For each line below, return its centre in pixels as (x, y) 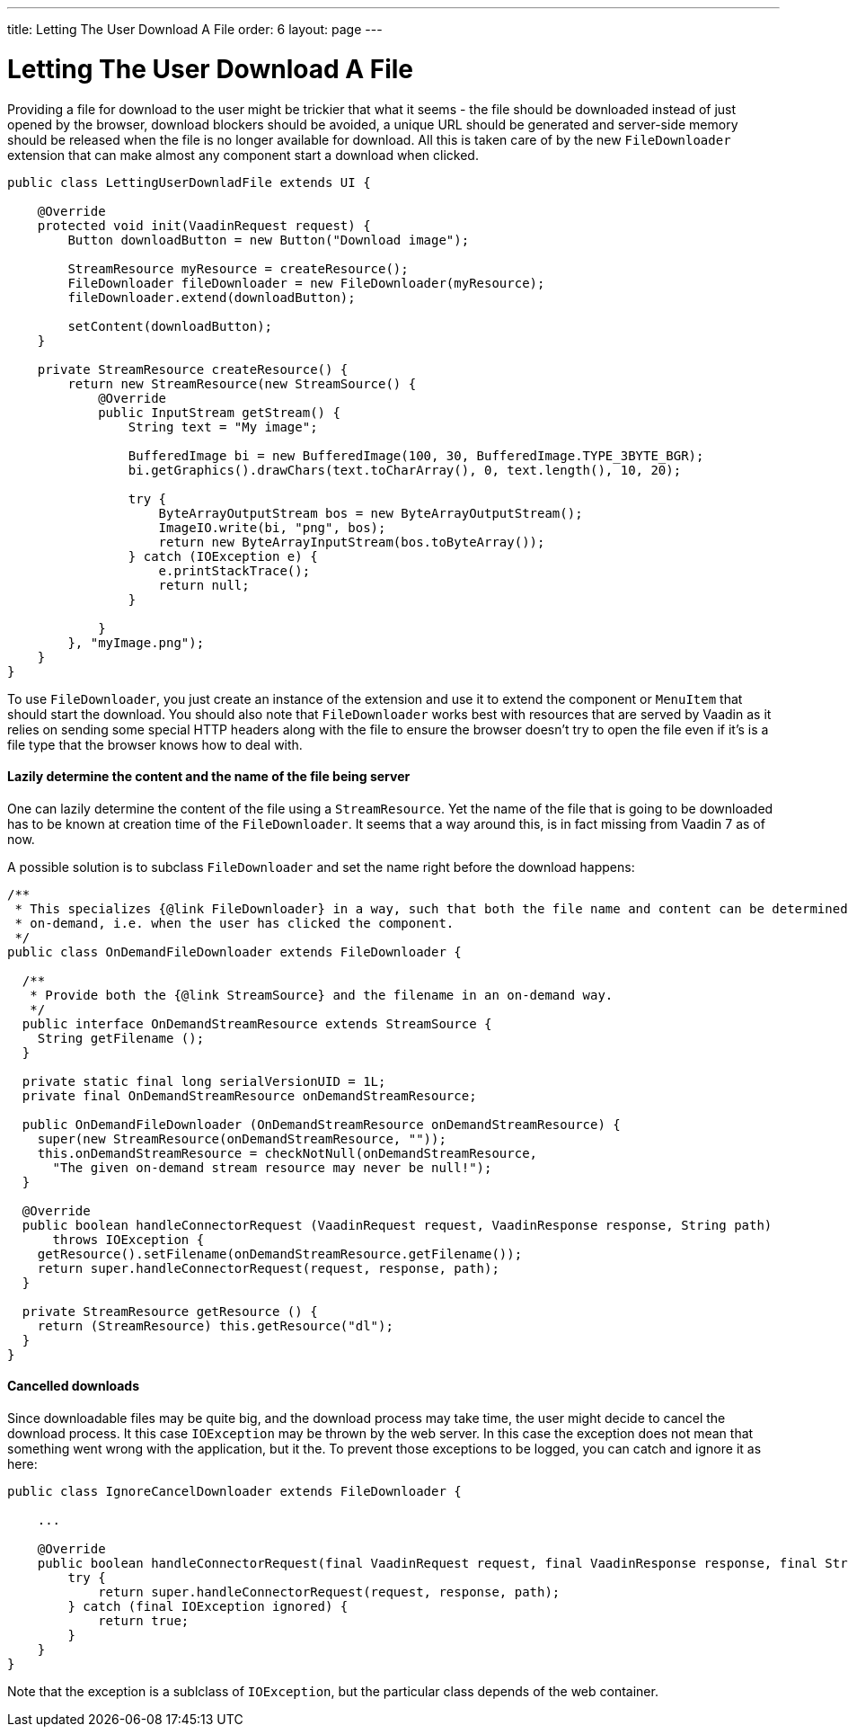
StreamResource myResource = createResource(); (238, 268)
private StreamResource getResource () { (170, 1311)
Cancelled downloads (73, 1386)
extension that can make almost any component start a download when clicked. (243, 155)
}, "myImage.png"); (136, 642)
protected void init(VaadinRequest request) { (204, 225)
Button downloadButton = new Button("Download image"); (269, 240)
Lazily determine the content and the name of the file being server (209, 777)
